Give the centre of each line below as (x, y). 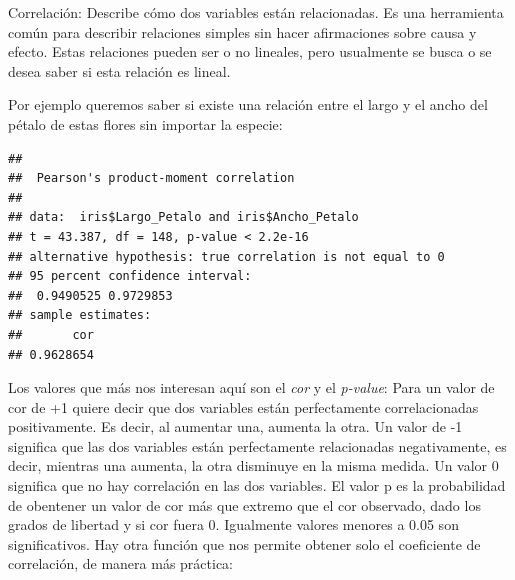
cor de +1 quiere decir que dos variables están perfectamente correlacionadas (243, 406)
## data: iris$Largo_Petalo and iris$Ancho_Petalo (183, 217)
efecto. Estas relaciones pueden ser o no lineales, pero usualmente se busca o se (250, 51)
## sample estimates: (80, 315)
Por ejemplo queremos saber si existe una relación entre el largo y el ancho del (248, 104)
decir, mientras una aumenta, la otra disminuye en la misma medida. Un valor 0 (253, 465)
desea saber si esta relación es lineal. (119, 70)
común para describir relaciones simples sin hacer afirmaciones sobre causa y (242, 31)
